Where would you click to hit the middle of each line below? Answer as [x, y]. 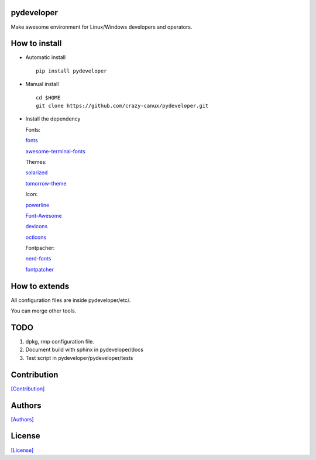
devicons [37, 226]
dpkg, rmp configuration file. [60, 342]
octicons [36, 237]
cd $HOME [48, 97]
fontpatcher [39, 269]
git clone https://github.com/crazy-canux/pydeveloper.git [122, 106]
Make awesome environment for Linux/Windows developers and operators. [102, 27]
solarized [37, 173]
